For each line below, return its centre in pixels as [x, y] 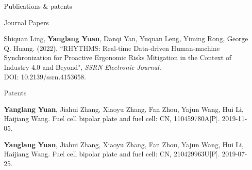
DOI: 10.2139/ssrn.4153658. [45, 76]
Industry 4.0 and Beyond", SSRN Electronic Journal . [83, 67]
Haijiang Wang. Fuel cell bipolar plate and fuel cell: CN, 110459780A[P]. [112, 118]
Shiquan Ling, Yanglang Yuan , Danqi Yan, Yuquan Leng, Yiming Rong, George [126, 39]
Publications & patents [38, 6]
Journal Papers [26, 22]
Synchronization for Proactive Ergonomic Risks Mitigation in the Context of [118, 57]
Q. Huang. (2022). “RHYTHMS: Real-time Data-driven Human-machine [112, 48]
